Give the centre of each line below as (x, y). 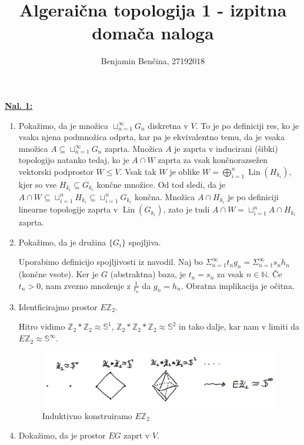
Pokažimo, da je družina (62, 242)
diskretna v (168, 125)
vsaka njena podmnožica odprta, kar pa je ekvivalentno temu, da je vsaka (151, 137)
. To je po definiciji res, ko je (247, 125)
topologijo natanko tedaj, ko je (74, 160)
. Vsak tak (138, 171)
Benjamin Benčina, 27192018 (153, 61)
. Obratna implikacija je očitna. (238, 285)
